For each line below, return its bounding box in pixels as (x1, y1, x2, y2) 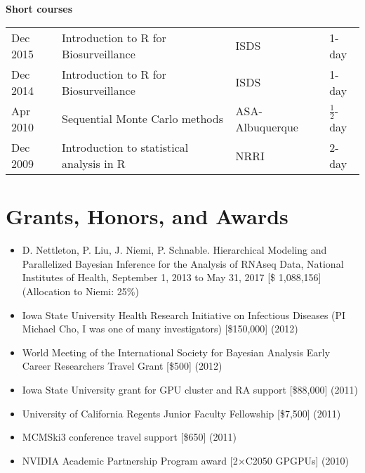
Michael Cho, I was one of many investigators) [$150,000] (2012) (22, 321, 298, 336)
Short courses (6, 1, 73, 15)
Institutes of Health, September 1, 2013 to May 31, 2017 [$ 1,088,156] (22, 270, 321, 285)
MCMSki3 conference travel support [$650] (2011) (22, 429, 237, 444)
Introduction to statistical (62, 139, 189, 156)
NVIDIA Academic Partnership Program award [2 (22, 453, 238, 467)
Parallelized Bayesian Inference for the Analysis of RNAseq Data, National (22, 256, 344, 271)
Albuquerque (235, 118, 298, 135)
